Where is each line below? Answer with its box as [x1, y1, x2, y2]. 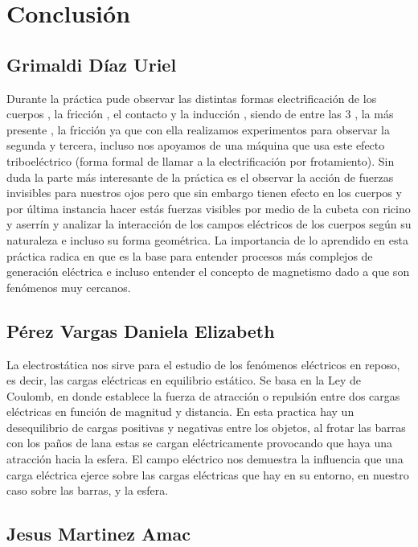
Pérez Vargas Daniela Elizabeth [6, 318, 275, 343]
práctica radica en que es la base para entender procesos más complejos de [6, 247, 373, 264]
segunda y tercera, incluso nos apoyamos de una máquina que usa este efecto [6, 137, 385, 154]
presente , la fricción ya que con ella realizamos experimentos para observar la [6, 121, 390, 138]
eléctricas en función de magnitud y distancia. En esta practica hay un [6, 403, 354, 420]
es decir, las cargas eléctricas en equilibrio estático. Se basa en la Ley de [6, 372, 361, 389]
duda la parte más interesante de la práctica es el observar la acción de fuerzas [6, 168, 394, 185]
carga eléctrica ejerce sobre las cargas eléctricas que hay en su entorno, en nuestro [6, 466, 409, 483]
